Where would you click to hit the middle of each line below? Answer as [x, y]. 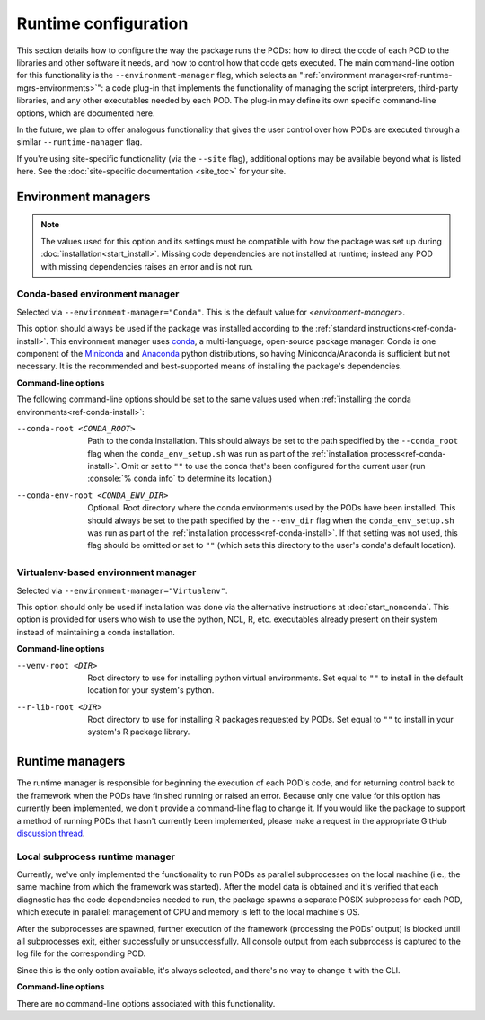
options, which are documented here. [86, 113]
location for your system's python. [151, 690]
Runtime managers [71, 762]
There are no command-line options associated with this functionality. [146, 1003]
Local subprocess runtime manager [96, 856]
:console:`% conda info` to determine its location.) [180, 479]
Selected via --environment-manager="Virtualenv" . [122, 590]
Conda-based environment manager [98, 294]
